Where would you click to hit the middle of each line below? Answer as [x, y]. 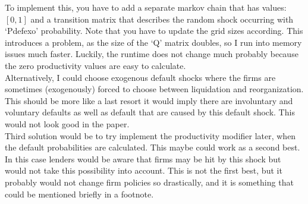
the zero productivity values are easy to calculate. [95, 65]
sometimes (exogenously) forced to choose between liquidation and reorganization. [154, 89]
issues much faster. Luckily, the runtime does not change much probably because [152, 54]
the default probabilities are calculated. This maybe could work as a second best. [153, 147]
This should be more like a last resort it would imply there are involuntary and [149, 100]
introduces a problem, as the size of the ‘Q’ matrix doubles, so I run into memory [153, 42]
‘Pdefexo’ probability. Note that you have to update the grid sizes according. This [154, 31]
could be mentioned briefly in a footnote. [79, 194]
